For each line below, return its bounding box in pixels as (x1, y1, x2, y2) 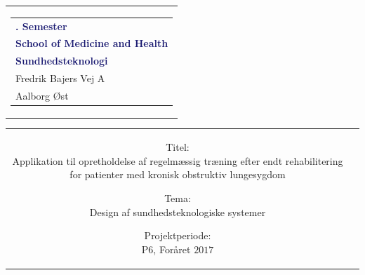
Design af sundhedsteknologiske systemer (89, 204, 266, 219)
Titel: (166, 140, 190, 154)
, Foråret (153, 241, 191, 256)
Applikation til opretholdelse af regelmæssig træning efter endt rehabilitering (12, 153, 343, 168)
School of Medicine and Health (15, 36, 168, 51)
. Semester (15, 18, 67, 33)
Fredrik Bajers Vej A (15, 71, 105, 86)
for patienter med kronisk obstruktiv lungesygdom (69, 167, 286, 182)
